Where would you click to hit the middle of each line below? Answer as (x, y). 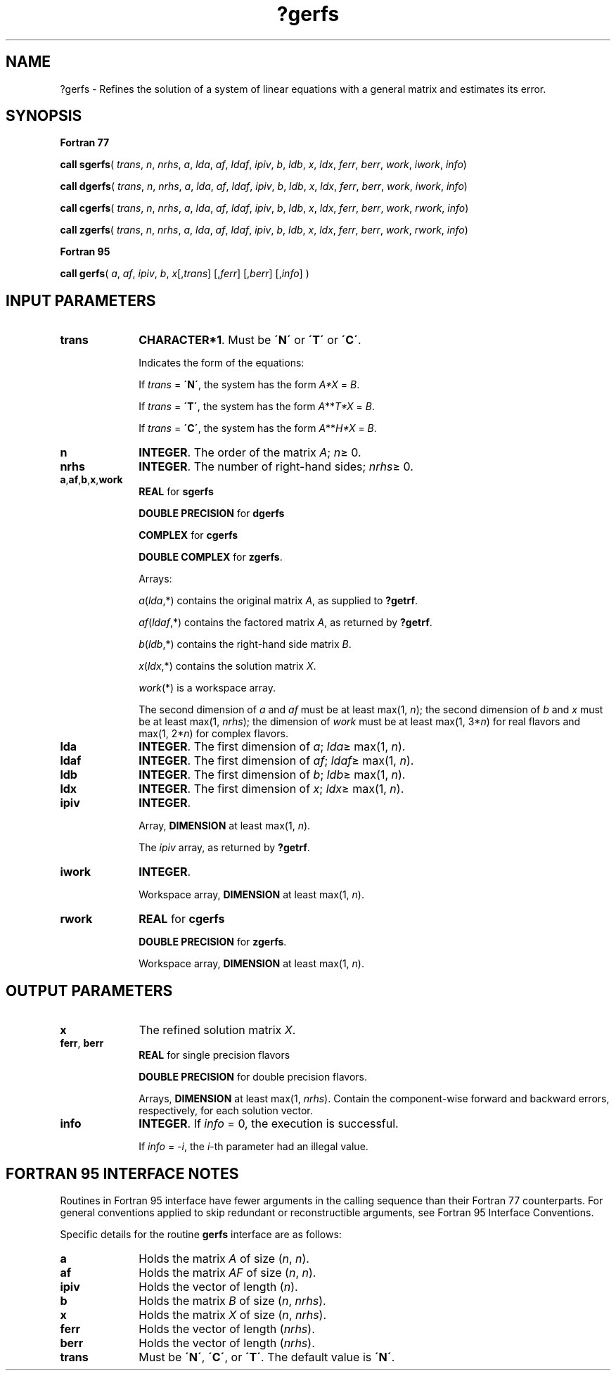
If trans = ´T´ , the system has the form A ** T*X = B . (257, 407)
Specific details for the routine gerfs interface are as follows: (201, 1234)
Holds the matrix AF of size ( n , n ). (227, 1272)
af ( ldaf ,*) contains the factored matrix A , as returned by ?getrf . (285, 623)
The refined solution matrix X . (217, 1030)
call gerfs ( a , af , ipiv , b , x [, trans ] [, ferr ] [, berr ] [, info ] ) (185, 274)
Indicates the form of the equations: (222, 363)
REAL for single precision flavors (214, 1055)
